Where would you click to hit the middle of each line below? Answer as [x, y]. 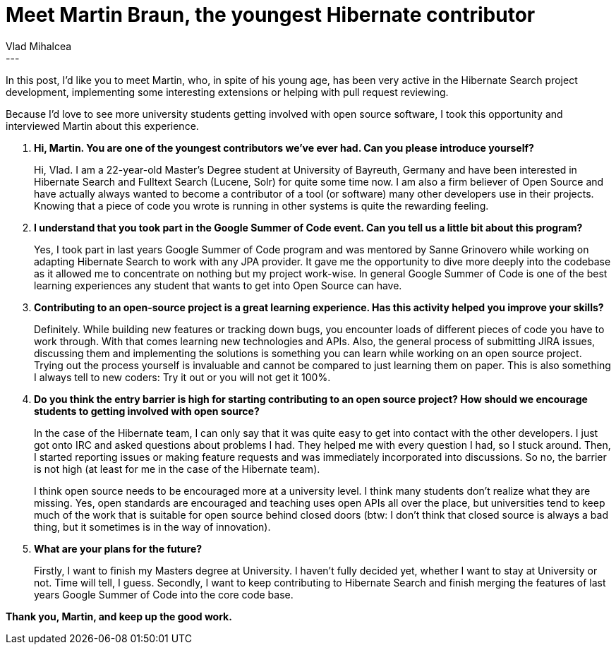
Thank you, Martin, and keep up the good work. [119, 616]
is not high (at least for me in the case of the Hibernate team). [177, 469]
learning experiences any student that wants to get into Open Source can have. [218, 285]
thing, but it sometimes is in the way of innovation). [152, 526]
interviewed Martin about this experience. [102, 126]
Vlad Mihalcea [39, 46]
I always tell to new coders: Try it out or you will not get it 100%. [182, 377]
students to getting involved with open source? [147, 411]
